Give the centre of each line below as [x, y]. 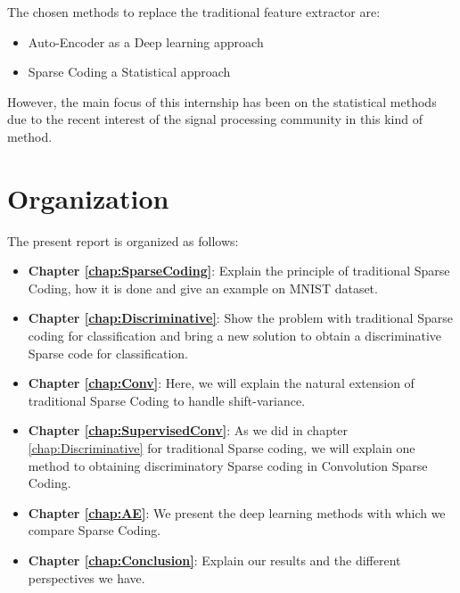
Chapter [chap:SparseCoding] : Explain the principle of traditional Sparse [239, 271]
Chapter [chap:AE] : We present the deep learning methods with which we [237, 512]
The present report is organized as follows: [123, 240]
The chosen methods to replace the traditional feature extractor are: [194, 12]
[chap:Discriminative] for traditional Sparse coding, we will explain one [222, 448]
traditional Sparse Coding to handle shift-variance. [167, 400]
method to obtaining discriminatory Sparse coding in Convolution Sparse [228, 465]
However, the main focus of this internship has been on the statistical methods [222, 101]
